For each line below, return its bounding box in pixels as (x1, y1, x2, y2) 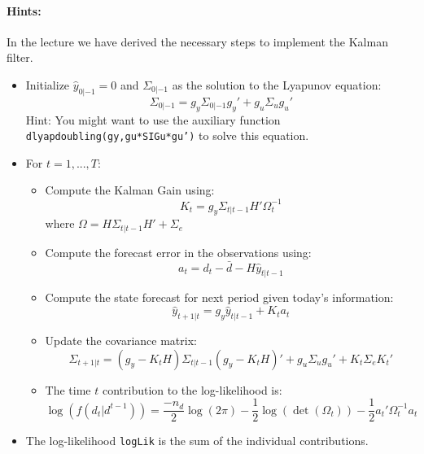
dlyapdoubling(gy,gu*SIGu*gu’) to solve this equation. (25, 127, 309, 144)
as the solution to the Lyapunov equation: (172, 76, 382, 93)
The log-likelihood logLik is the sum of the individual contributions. (25, 432, 369, 449)
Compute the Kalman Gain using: (45, 181, 215, 199)
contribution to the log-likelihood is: (102, 381, 282, 398)
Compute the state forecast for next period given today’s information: (45, 289, 394, 306)
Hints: (7, 2, 42, 19)
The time (45, 381, 91, 398)
